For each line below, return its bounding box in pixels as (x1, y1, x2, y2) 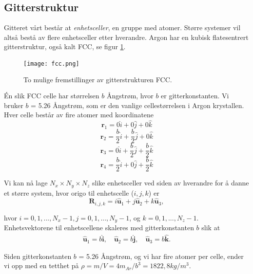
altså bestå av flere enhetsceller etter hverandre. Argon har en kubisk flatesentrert (4, 32, 249, 42)
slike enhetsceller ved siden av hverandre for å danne (92, 178, 249, 188)
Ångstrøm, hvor (106, 91, 154, 101)
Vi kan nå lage (4, 178, 48, 188)
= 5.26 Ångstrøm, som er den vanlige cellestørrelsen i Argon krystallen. (31, 100, 244, 110)
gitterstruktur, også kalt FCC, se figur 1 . (4, 41, 126, 52)
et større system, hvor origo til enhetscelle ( (4, 187, 134, 198)
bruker (4, 100, 23, 110)
